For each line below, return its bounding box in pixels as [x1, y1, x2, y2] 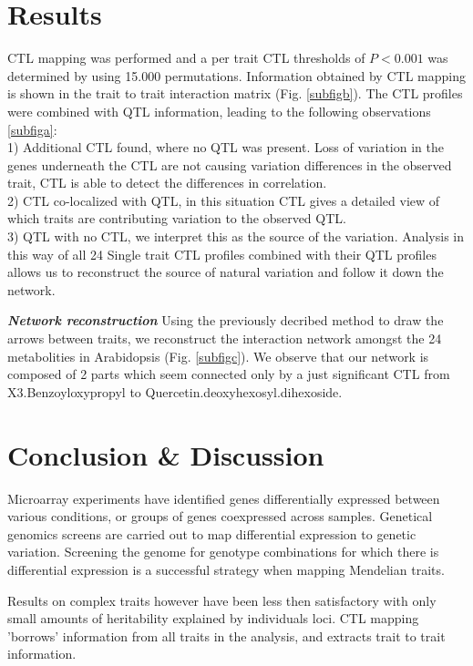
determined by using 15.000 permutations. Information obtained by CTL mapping [7, 66, 466, 85]
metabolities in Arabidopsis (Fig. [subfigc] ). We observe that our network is [7, 346, 429, 365]
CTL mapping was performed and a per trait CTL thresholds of [7, 48, 365, 67]
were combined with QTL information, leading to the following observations [7, 101, 431, 120]
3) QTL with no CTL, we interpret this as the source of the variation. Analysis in [7, 227, 465, 246]
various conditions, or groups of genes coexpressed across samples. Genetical [7, 507, 433, 526]
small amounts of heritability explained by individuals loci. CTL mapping [7, 609, 419, 628]
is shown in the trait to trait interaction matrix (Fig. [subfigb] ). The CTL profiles [7, 84, 463, 103]
